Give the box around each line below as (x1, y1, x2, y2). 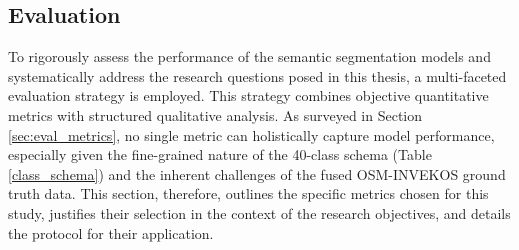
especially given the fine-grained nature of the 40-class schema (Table (8, 144, 432, 165)
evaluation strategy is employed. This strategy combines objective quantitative (8, 85, 489, 106)
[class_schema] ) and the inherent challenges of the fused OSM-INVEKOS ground (8, 163, 506, 184)
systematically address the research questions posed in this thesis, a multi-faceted (8, 65, 507, 86)
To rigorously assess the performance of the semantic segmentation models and (8, 46, 491, 67)
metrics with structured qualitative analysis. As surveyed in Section (8, 104, 423, 125)
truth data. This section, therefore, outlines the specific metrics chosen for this (8, 183, 489, 204)
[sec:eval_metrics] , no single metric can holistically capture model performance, (8, 124, 495, 145)
